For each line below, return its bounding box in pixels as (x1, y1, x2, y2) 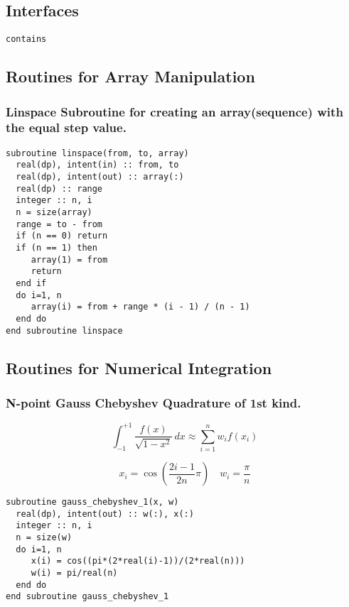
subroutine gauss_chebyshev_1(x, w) (6, 497, 179, 508)
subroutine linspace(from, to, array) (6, 148, 189, 158)
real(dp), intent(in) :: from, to (16, 160, 179, 170)
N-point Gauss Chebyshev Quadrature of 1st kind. (6, 393, 301, 411)
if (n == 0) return (16, 231, 108, 241)
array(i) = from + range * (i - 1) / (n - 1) (31, 302, 250, 312)
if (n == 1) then (16, 243, 97, 253)
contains (6, 34, 47, 45)
